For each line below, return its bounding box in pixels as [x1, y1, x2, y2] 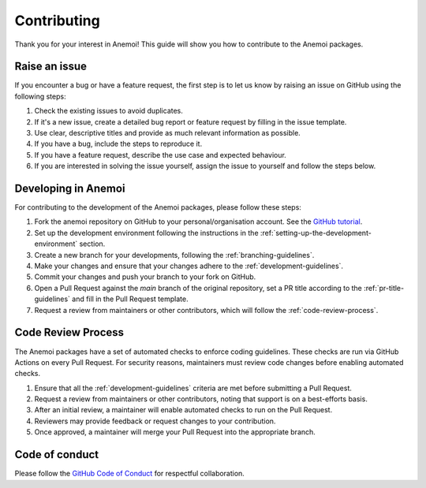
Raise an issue [14, 60, 87, 73]
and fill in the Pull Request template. [72, 294, 189, 304]
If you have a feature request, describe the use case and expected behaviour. [34, 150, 287, 159]
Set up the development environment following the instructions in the [34, 228, 260, 237]
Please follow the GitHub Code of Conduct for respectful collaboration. [14, 469, 245, 479]
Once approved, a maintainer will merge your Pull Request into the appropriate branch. [34, 427, 316, 437]
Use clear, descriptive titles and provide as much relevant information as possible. [34, 129, 301, 138]
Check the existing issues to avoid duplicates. [34, 106, 183, 116]
